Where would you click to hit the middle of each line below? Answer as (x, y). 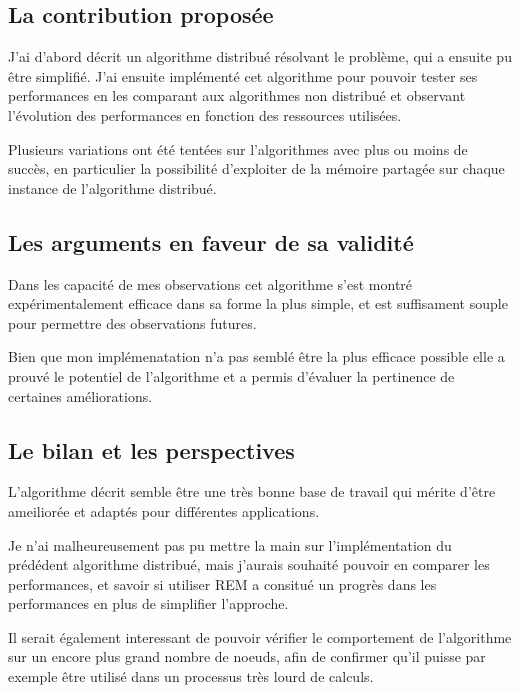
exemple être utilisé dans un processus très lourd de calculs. (191, 676)
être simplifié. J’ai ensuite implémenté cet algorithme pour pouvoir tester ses (243, 75)
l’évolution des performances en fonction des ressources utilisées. (205, 114)
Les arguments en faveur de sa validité (211, 241)
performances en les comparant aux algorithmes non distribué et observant (237, 95)
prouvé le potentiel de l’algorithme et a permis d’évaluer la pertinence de (231, 375)
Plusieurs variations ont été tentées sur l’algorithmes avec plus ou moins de (238, 148)
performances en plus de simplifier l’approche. (148, 603)
